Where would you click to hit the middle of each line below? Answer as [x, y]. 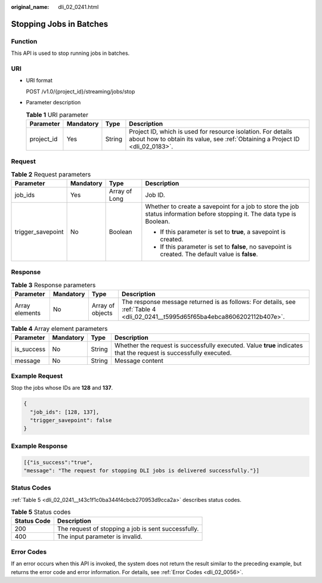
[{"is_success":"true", [58, 462]
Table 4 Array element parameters [59, 329]
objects [102, 313]
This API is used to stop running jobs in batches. [70, 53]
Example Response [39, 446]
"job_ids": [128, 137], [65, 412]
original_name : [30, 7]
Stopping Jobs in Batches [60, 24]
